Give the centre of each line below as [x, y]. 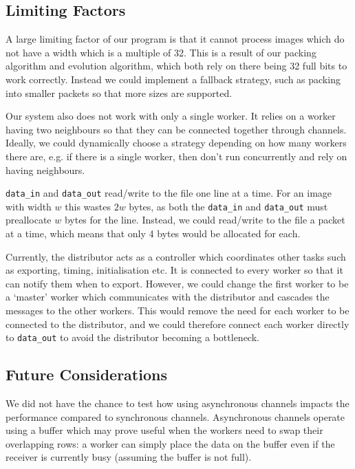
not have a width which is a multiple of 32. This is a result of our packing [161, 52]
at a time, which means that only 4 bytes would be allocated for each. [153, 233]
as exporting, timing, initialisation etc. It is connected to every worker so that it [174, 270]
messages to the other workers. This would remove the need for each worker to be [177, 310]
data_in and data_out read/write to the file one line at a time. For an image [169, 193]
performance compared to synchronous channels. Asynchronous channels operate [175, 416]
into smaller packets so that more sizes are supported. [119, 92]
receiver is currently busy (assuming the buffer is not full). [129, 457]
